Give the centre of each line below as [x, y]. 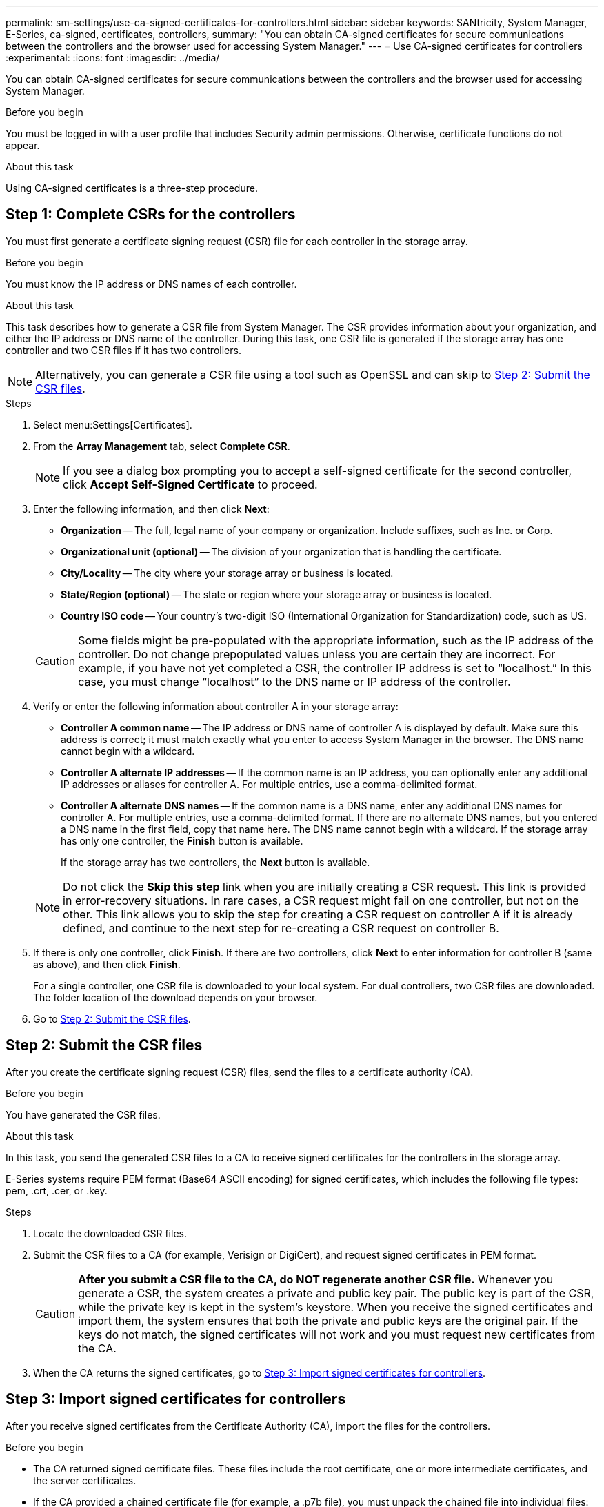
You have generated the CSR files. [83, 1114]
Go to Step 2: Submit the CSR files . [112, 1018]
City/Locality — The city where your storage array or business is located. [227, 573]
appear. [23, 145]
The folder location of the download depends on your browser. [175, 997]
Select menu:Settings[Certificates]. [113, 424]
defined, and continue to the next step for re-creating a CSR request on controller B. [281, 928]
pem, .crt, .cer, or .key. [57, 1190]
